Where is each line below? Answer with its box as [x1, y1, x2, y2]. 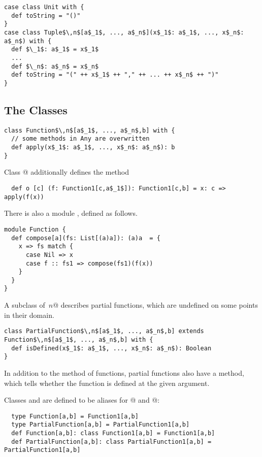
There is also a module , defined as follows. [4, 208, 138, 218]
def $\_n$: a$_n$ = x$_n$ [11, 62, 99, 70]
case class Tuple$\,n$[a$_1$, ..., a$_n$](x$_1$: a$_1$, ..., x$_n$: [4, 28, 244, 36]
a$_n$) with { [4, 37, 52, 45]
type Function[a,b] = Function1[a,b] [11, 412, 139, 420]
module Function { [4, 225, 66, 233]
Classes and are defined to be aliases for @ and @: [4, 395, 160, 405]
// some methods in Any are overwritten [11, 135, 150, 143]
